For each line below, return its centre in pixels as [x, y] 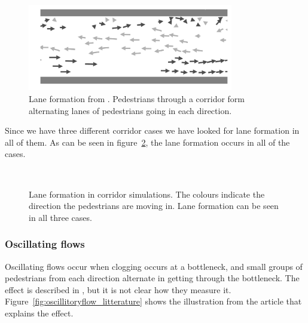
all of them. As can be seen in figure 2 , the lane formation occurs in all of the [147, 142]
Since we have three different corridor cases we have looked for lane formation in [152, 130]
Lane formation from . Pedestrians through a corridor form [137, 99]
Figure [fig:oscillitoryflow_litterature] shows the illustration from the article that [153, 301]
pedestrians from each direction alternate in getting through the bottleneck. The [152, 278]
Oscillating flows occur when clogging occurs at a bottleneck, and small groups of [154, 266]
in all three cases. [60, 217]
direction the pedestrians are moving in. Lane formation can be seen [154, 206]
